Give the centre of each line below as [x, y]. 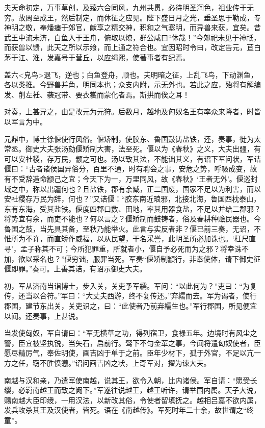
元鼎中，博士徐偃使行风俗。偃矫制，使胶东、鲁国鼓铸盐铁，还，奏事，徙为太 [132, 139]
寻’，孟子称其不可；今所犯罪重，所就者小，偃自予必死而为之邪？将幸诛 [123, 249]
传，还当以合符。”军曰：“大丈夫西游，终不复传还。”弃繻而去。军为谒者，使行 [130, 296]
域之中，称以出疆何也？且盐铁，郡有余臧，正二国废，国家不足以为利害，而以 [132, 188]
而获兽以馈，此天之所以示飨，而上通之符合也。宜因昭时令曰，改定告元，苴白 [132, 47]
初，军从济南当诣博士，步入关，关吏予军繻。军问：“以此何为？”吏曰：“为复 [130, 285]
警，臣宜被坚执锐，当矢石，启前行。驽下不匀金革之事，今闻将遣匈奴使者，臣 [132, 343]
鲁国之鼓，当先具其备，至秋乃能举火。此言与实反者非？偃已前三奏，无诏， [129, 228]
